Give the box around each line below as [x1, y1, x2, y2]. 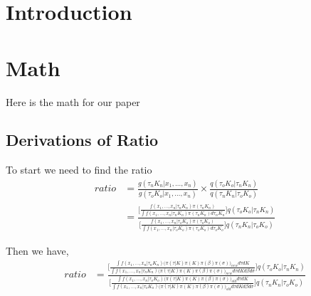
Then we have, [6, 243, 69, 258]
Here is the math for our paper [6, 94, 140, 109]
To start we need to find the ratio [6, 162, 152, 177]
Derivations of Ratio [6, 129, 159, 151]
